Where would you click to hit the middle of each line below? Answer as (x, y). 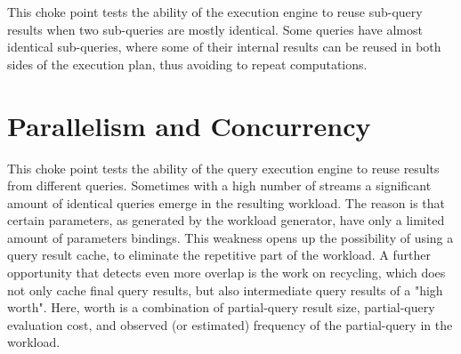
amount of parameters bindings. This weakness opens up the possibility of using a (230, 237)
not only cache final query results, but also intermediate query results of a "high (225, 290)
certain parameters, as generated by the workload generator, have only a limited (226, 220)
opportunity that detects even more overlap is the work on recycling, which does (226, 273)
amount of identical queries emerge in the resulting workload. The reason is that (226, 202)
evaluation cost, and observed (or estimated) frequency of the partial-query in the (230, 324)
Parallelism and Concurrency (189, 125)
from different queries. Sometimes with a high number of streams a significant (219, 185)
